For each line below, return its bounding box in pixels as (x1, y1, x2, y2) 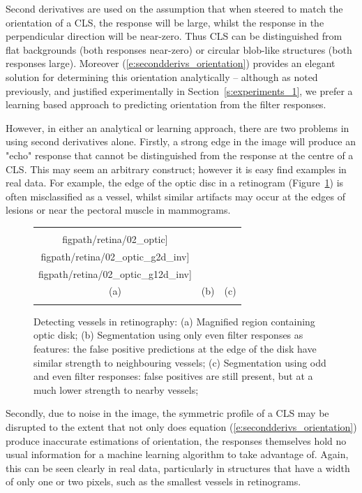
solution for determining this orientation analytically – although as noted (6, 69, 318, 84)
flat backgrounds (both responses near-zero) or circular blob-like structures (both (6, 42, 352, 57)
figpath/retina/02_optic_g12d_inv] (38, 266, 192, 281)
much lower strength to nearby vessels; (33, 382, 199, 397)
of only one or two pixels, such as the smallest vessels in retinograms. (6, 474, 301, 489)
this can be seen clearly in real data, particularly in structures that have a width (6, 460, 350, 475)
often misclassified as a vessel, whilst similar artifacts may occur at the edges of (6, 189, 345, 203)
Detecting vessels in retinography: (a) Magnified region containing (33, 314, 315, 328)
